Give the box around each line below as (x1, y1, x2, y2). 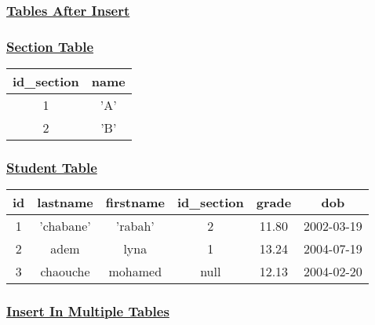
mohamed (108, 262, 162, 281)
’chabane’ (39, 217, 91, 236)
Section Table (6, 36, 94, 56)
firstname (105, 193, 165, 212)
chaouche (40, 262, 90, 281)
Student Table (6, 157, 97, 177)
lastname (37, 193, 93, 212)
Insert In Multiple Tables (6, 301, 169, 321)
